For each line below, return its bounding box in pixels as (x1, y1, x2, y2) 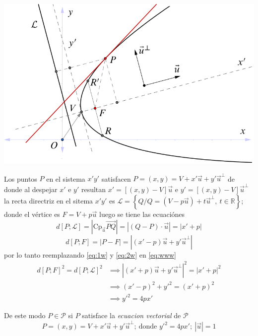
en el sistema (46, 173, 85, 184)
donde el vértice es (4, 209, 60, 219)
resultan (81, 184, 106, 194)
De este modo (4, 310, 46, 321)
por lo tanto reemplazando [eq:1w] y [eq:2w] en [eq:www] (4, 249, 176, 260)
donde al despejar (4, 184, 58, 194)
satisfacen (101, 173, 131, 184)
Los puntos (4, 173, 37, 184)
